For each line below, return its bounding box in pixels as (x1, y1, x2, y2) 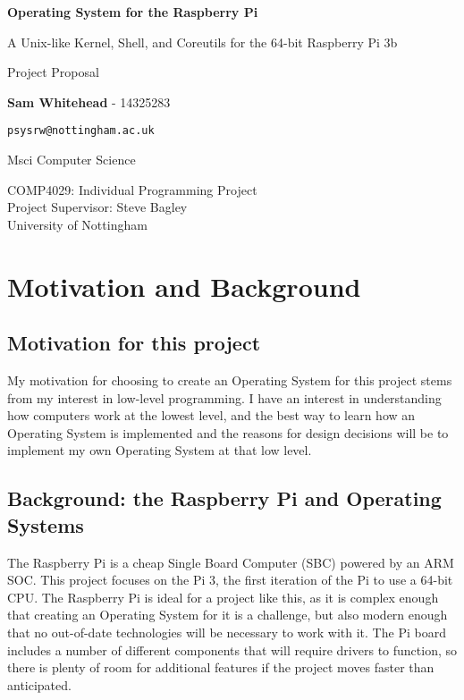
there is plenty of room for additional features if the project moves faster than (7, 658, 434, 677)
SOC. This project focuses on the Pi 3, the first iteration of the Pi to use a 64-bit (7, 570, 453, 589)
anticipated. (7, 675, 72, 694)
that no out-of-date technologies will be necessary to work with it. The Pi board (7, 622, 446, 641)
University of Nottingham (7, 215, 148, 233)
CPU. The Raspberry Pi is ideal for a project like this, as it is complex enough (7, 587, 439, 606)
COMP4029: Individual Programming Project (7, 180, 257, 198)
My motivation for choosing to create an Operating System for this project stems (7, 370, 452, 389)
